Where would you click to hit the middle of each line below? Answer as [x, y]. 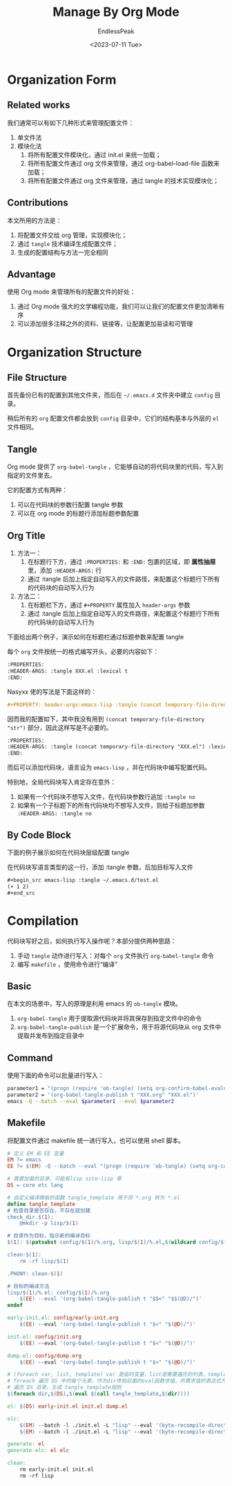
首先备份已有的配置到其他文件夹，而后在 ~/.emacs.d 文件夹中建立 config [110, 395]
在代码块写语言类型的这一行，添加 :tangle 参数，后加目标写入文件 [100, 867]
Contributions [38, 203]
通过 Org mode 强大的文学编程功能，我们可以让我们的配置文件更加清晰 [118, 307]
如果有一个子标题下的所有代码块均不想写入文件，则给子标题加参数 [111, 805]
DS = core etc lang [35, 1185]
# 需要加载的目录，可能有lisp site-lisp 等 [65, 1179]
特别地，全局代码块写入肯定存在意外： [61, 782]
